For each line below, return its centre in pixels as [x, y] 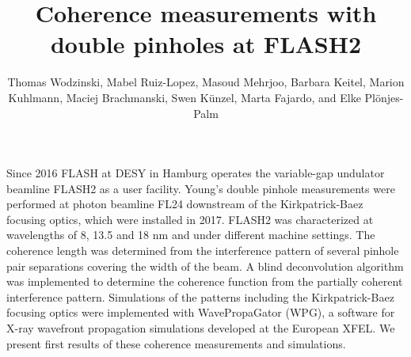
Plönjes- [384, 97]
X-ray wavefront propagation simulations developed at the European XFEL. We [201, 328]
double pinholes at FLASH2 [206, 44]
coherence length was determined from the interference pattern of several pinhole [203, 251]
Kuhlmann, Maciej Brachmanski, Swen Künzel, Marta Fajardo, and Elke [185, 97]
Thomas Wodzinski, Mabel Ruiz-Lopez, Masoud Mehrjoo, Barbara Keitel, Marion [206, 82]
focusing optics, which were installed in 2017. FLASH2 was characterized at [190, 219]
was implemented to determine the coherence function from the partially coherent [205, 281]
